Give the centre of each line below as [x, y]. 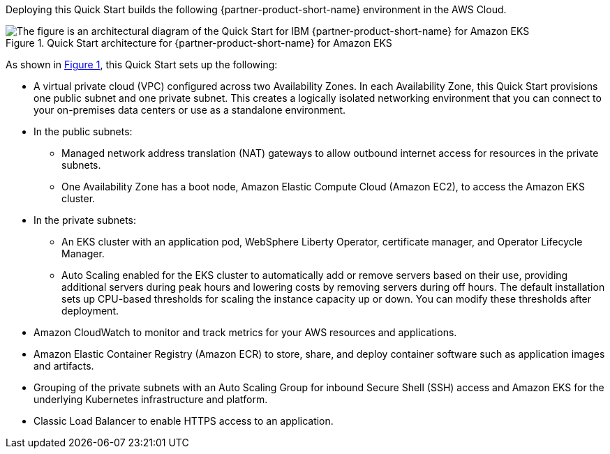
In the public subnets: [83, 131]
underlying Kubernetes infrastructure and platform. [151, 399]
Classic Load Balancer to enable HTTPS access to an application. [184, 421]
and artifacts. [64, 366]
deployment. [90, 311]
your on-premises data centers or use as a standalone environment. [190, 110]
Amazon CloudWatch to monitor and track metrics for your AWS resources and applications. [245, 332]
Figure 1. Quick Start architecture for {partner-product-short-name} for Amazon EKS [199, 43]
